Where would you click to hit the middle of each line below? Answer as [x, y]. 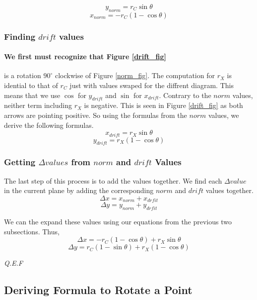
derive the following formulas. [49, 125]
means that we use [32, 95]
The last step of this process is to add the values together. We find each [113, 180]
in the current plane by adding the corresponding [79, 190]
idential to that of [31, 85]
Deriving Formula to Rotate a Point [98, 290]
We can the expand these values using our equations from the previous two [118, 222]
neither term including [38, 105]
